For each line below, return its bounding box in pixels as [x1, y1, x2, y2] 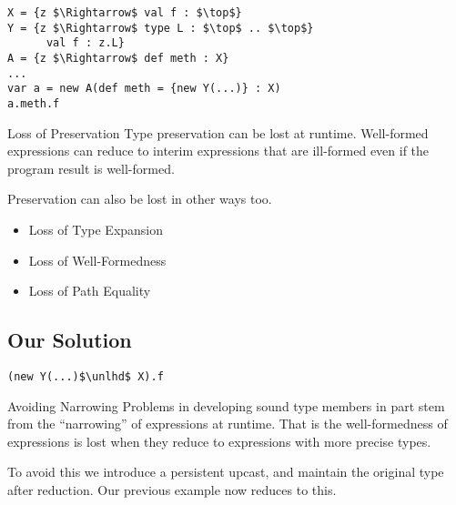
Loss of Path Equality [28, 281, 151, 300]
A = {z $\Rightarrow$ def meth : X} [7, 51, 229, 65]
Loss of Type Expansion [28, 219, 164, 238]
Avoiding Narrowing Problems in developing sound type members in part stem [7, 396, 445, 415]
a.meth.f [7, 96, 60, 110]
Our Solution [7, 326, 132, 354]
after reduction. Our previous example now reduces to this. [7, 480, 337, 499]
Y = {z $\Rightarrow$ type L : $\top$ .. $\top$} [7, 21, 314, 35]
